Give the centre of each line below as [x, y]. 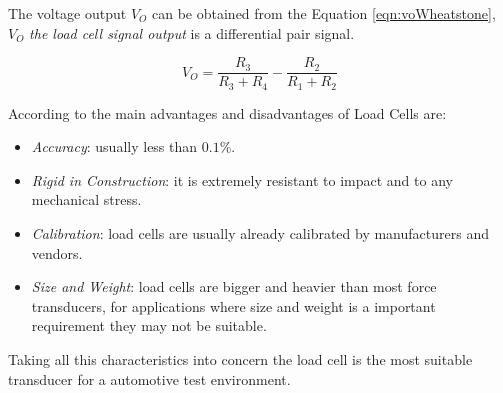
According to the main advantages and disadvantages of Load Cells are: [227, 112]
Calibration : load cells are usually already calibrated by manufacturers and [260, 233]
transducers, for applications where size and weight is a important [233, 305]
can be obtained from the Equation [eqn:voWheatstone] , [324, 13]
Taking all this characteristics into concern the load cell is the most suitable [240, 359]
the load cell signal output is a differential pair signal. [192, 32]
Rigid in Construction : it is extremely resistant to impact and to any [242, 179]
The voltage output [67, 13]
